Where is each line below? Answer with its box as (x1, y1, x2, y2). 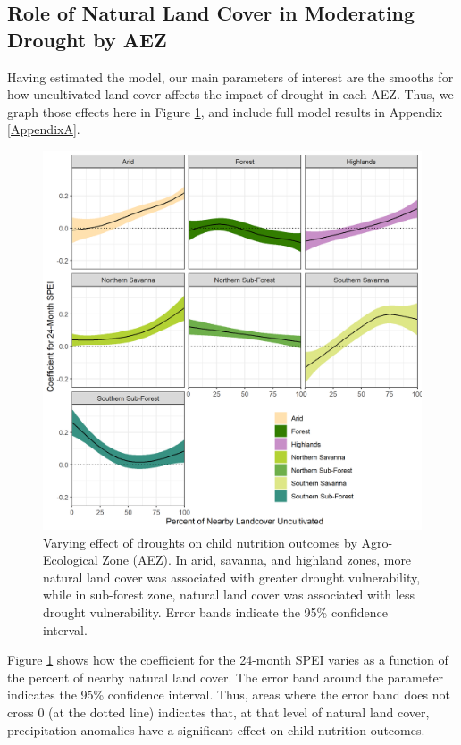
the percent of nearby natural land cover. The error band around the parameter (7, 667, 444, 686)
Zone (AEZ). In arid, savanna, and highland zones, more (102, 550, 412, 569)
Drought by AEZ (7, 25, 167, 53)
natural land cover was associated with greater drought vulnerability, (43, 567, 421, 586)
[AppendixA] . (7, 120, 80, 138)
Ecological (43, 550, 98, 569)
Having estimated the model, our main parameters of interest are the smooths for (7, 67, 454, 86)
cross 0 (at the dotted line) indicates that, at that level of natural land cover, (7, 702, 430, 721)
